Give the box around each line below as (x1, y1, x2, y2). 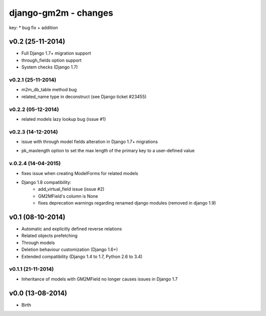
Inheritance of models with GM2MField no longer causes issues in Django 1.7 (21, 276, 178, 282)
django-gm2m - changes (9, 7, 113, 18)
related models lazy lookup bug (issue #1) (21, 116, 106, 122)
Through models (21, 240, 55, 246)
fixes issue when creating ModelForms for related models (21, 170, 138, 176)
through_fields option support (21, 57, 82, 63)
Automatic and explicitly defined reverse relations (21, 226, 122, 232)
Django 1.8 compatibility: (21, 179, 71, 185)
